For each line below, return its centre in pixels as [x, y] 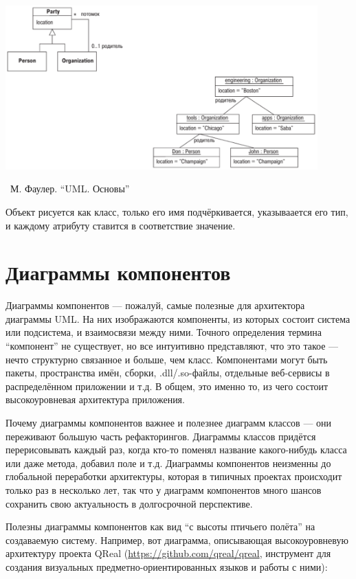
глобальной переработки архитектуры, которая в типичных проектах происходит [174, 476]
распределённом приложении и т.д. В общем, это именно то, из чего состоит [167, 386]
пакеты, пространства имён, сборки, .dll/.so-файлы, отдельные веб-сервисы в [168, 373]
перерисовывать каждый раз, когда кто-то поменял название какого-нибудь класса [176, 450]
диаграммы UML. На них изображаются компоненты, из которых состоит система [178, 318]
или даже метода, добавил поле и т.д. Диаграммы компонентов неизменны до [168, 463]
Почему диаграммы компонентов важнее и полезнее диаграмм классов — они [169, 422]
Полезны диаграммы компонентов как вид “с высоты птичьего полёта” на [160, 526]
